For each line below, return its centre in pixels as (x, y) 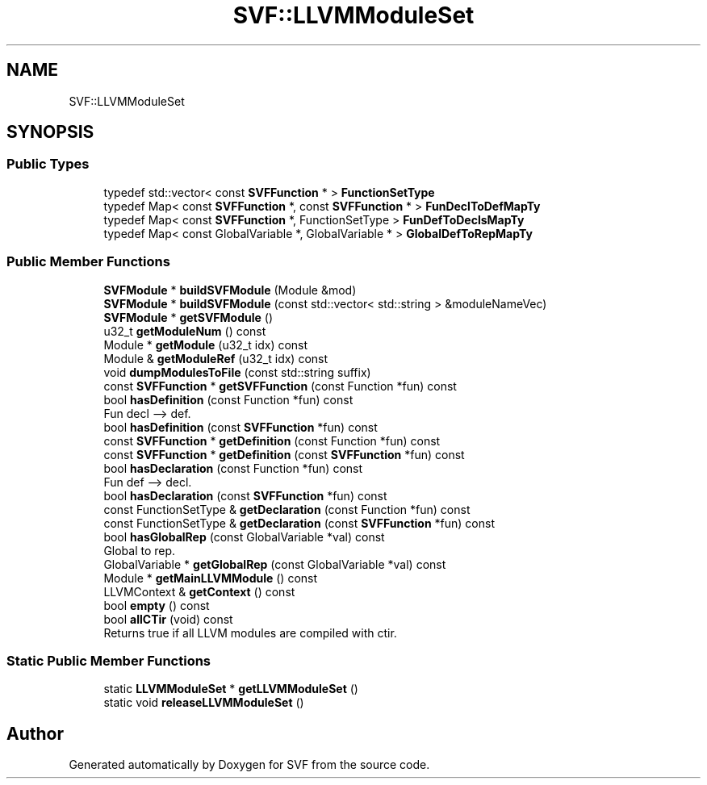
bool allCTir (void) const (168, 619)
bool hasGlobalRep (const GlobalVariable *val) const (244, 537)
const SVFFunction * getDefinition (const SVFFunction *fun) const (284, 454)
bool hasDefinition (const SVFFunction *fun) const (241, 427)
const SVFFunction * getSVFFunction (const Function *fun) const (280, 386)
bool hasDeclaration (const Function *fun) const (233, 468)
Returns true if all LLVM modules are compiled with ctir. (250, 633)
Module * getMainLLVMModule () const (211, 578)
